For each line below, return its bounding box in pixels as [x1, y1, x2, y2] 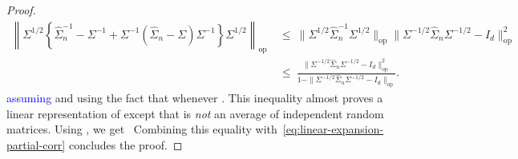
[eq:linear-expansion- [282, 121, 384, 137]
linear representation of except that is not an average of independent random [6, 105, 384, 121]
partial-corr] [6, 136, 66, 153]
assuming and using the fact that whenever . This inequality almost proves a [6, 89, 383, 106]
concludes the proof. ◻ [68, 136, 183, 153]
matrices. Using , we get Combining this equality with [6, 121, 277, 137]
